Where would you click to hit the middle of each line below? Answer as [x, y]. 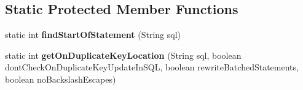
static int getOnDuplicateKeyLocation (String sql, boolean [123, 55]
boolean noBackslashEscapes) [61, 79]
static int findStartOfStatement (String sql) [93, 35]
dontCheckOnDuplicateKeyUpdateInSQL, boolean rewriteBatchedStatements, [152, 67]
